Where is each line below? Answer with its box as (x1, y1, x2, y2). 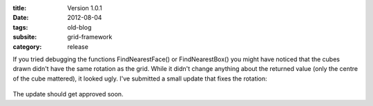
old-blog (67, 23, 92, 31)
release (67, 42, 89, 51)
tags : (12, 23, 28, 31)
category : (12, 42, 42, 51)
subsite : (12, 33, 37, 41)
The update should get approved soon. (12, 90, 124, 98)
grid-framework (67, 33, 113, 41)
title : (12, 4, 27, 12)
